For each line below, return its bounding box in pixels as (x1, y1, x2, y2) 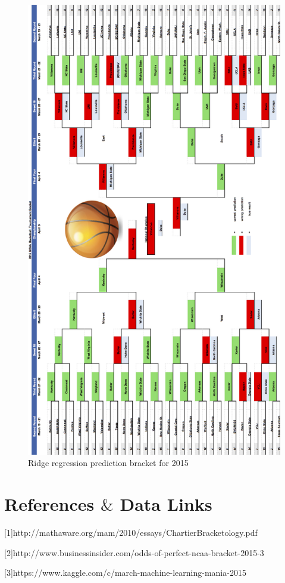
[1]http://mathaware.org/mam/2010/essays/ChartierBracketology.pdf (4, 526, 258, 539)
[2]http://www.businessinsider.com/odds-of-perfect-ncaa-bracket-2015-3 (4, 546, 264, 559)
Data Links (120, 492, 212, 516)
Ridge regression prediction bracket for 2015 (28, 456, 189, 469)
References (4, 492, 95, 516)
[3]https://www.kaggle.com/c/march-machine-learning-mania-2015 (4, 566, 246, 579)
